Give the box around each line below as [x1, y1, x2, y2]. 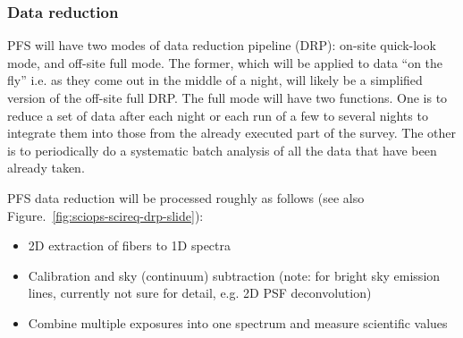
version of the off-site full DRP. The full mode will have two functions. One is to [7, 89, 448, 106]
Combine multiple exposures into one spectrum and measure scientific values [28, 313, 448, 332]
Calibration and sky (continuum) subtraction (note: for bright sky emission [28, 266, 441, 284]
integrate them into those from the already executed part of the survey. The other [7, 123, 457, 142]
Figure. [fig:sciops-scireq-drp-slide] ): [7, 206, 204, 224]
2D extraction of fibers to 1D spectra [28, 236, 231, 255]
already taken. [7, 158, 85, 177]
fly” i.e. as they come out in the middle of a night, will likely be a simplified [7, 71, 423, 89]
